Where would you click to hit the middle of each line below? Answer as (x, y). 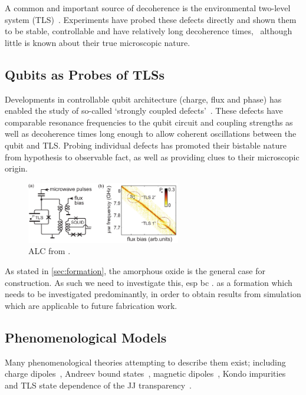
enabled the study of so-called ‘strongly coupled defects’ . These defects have (144, 111)
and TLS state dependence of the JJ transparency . (98, 385)
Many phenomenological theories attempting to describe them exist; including (145, 362)
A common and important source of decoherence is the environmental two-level (148, 8)
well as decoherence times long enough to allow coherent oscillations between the (151, 134)
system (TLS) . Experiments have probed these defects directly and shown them (151, 19)
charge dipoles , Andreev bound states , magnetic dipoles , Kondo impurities (145, 373)
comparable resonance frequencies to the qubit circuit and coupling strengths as (149, 122)
